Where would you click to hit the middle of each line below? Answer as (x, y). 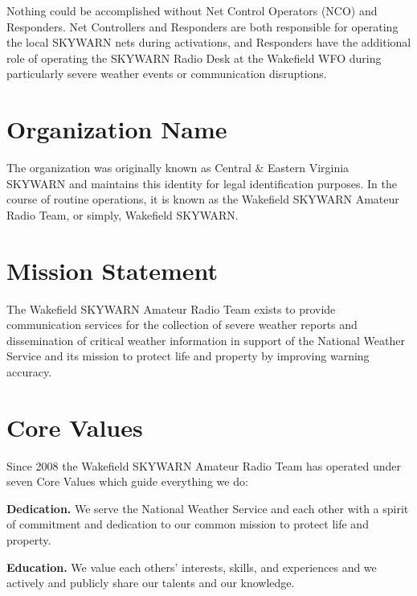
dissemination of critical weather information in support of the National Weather (206, 340)
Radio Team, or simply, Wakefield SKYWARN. (123, 214)
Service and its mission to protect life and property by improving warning (188, 356)
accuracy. (29, 371)
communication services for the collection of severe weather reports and (182, 325)
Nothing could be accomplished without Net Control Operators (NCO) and (192, 10)
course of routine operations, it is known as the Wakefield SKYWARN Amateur (203, 199)
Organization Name (117, 129)
